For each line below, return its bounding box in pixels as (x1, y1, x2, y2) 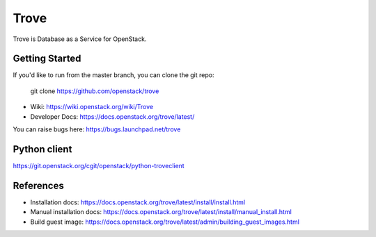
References (13, 179, 64, 191)
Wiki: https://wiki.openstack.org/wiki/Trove (30, 103, 153, 111)
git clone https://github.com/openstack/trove (30, 87, 159, 95)
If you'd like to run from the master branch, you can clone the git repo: (13, 71, 214, 79)
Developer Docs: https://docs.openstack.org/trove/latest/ (30, 112, 195, 121)
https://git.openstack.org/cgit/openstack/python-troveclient (13, 161, 185, 170)
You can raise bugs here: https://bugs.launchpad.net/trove (13, 125, 181, 133)
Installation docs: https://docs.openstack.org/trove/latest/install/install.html (30, 198, 246, 206)
